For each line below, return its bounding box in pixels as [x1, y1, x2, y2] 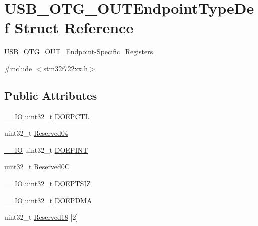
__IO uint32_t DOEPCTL [4, 111, 90, 121]
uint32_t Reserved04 [4, 128, 68, 138]
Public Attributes [4, 87, 97, 103]
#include [4, 63, 32, 73]
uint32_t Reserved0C [4, 161, 70, 172]
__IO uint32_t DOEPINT [4, 144, 88, 155]
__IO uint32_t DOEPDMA [4, 195, 92, 205]
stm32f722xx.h [43, 63, 88, 73]
